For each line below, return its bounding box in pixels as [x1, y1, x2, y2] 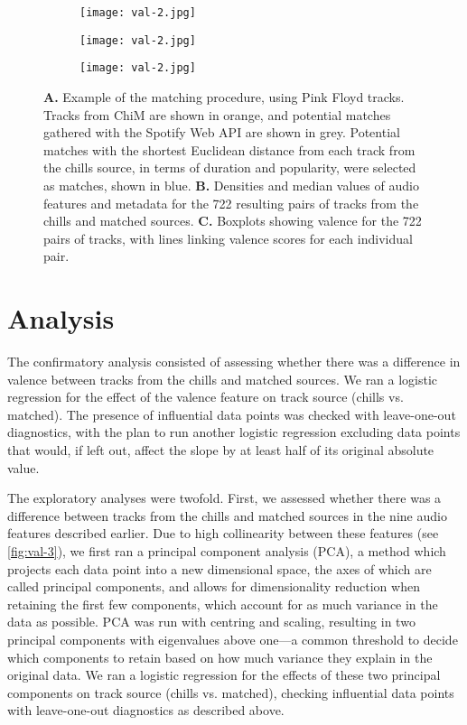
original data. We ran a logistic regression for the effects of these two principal [7, 665, 441, 684]
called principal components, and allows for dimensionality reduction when [7, 577, 420, 596]
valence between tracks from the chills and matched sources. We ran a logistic [7, 369, 438, 388]
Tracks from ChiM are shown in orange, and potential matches [43, 105, 391, 124]
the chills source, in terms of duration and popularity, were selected [43, 158, 416, 177]
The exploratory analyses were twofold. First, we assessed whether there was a [7, 488, 442, 507]
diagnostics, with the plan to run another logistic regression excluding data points [7, 423, 461, 442]
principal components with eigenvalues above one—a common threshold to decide [7, 629, 458, 648]
